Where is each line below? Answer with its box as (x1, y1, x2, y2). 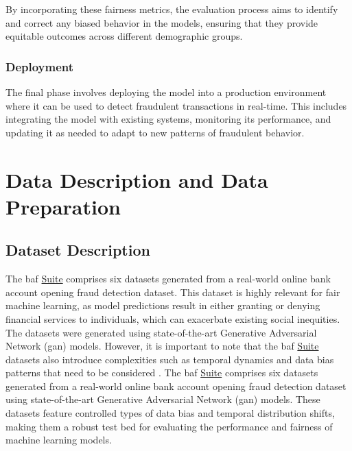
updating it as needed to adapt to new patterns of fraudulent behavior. (5, 125, 305, 139)
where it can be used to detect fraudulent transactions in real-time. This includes (5, 98, 347, 112)
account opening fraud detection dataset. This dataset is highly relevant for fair (5, 284, 340, 299)
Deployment (5, 58, 74, 75)
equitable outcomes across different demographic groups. (5, 29, 243, 43)
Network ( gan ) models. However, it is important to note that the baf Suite (5, 339, 319, 353)
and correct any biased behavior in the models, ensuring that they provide (5, 15, 318, 29)
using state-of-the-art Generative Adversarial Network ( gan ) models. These (5, 392, 320, 406)
